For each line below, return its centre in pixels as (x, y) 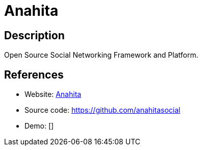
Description (34, 35)
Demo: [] (39, 126)
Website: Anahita (53, 94)
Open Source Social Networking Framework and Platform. (101, 55)
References (34, 74)
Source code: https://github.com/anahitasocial (103, 110)
